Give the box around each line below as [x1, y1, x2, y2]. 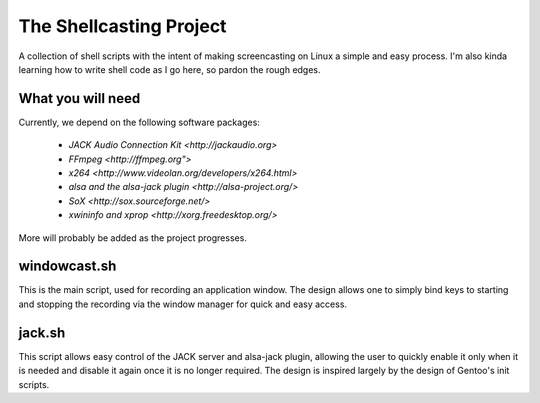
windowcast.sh [18, 258, 117, 275]
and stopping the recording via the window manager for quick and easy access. [18, 298, 348, 310]
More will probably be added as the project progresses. [18, 231, 247, 244]
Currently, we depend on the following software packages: [18, 116, 260, 128]
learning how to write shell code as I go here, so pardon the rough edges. [18, 63, 321, 75]
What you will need [18, 90, 141, 107]
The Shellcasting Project [18, 15, 227, 37]
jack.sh [18, 324, 66, 341]
